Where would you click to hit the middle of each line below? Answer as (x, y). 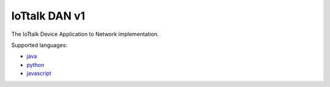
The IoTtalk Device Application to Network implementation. (85, 34)
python (35, 64)
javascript (39, 74)
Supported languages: (39, 45)
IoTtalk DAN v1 (48, 16)
